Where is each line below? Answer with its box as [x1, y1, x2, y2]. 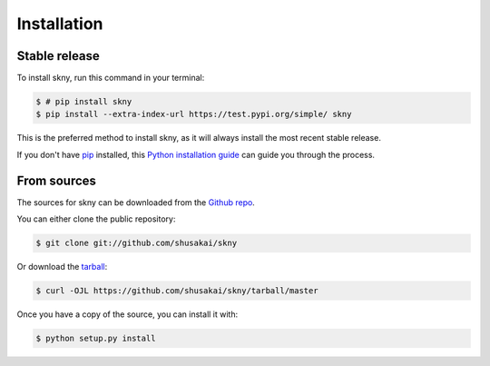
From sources [16, 173, 97, 188]
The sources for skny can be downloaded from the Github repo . [16, 196, 256, 208]
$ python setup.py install [35, 333, 156, 344]
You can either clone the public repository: [16, 213, 176, 224]
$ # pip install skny [35, 96, 132, 107]
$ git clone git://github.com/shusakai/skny [35, 238, 238, 249]
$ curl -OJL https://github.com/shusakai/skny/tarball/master [35, 286, 318, 296]
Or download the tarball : [16, 262, 108, 272]
